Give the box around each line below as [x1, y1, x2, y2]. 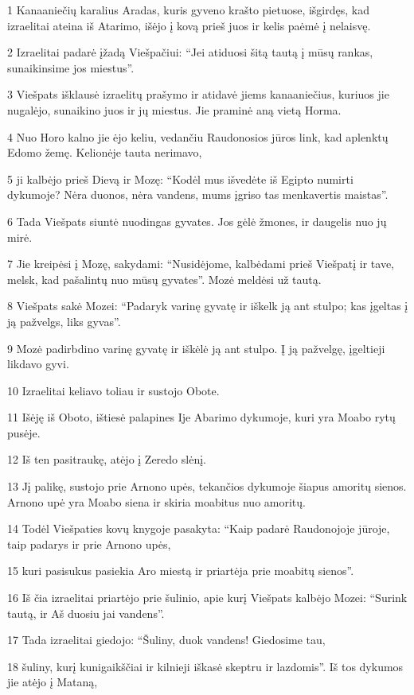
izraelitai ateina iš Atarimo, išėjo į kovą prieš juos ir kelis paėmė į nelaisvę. [7, 17, 371, 33]
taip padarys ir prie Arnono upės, [7, 535, 171, 552]
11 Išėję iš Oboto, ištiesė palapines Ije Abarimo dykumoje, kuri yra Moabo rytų [7, 409, 396, 425]
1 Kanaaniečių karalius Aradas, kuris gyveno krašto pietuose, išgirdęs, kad [7, 2, 369, 17]
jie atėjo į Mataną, [7, 674, 98, 690]
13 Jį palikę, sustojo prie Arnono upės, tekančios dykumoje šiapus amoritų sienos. [7, 478, 407, 495]
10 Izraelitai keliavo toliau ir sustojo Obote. [7, 382, 220, 398]
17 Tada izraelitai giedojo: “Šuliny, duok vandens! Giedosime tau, [7, 631, 326, 648]
